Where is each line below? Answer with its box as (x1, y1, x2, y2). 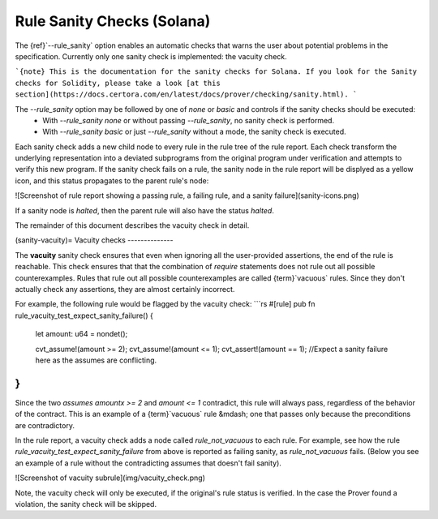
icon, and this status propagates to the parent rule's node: (15, 175, 209, 186)
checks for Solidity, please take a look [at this (15, 78, 221, 88)
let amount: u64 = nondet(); (35, 329, 128, 339)
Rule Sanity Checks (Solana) (15, 12, 211, 30)
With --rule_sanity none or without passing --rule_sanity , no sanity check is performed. (42, 115, 335, 125)
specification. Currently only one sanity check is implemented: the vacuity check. (15, 51, 287, 61)
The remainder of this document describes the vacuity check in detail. (15, 221, 250, 230)
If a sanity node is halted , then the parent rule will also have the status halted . (15, 205, 275, 215)
